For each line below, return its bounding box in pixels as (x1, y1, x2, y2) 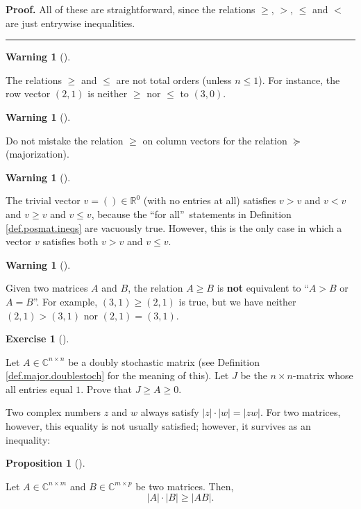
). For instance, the (258, 72, 340, 87)
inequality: (6, 432, 51, 447)
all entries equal (6, 381, 73, 396)
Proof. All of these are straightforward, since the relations (6, 2, 255, 16)
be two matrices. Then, (135, 478, 234, 493)
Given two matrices (6, 281, 88, 295)
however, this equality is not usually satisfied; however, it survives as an (6, 419, 311, 433)
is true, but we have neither (178, 294, 296, 308)
